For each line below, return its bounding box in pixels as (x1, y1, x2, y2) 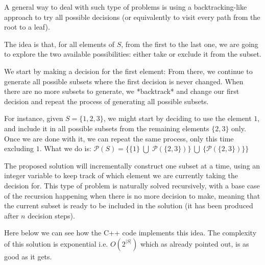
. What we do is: (39, 143, 91, 154)
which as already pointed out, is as (140, 238, 249, 249)
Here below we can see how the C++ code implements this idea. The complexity (4, 227, 257, 238)
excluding (4, 143, 34, 154)
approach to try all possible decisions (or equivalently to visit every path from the (4, 11, 260, 22)
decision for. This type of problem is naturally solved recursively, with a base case (4, 180, 260, 190)
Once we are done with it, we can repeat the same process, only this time (4, 133, 234, 143)
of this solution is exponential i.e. (4, 238, 108, 249)
